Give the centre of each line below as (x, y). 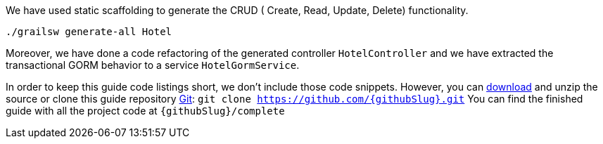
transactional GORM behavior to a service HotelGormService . (153, 65)
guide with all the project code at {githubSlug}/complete (145, 111)
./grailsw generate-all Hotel (89, 32)
